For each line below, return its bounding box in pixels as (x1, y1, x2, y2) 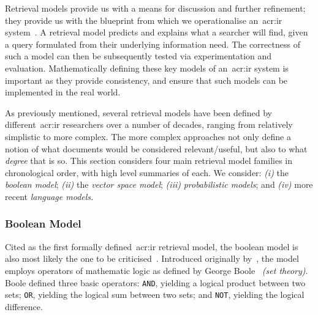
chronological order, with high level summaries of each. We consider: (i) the (5, 166, 289, 179)
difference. (5, 300, 43, 313)
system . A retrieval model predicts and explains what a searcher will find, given (5, 26, 308, 39)
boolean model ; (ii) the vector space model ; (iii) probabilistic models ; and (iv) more (5, 178, 313, 191)
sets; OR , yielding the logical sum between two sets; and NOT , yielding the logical (5, 288, 305, 301)
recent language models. (5, 190, 94, 202)
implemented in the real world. (5, 86, 121, 98)
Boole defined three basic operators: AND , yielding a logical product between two (5, 276, 306, 289)
